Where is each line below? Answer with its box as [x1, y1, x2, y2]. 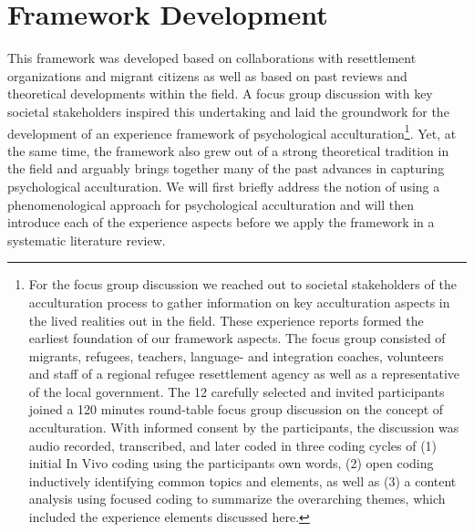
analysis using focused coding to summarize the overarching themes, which [28, 489, 446, 508]
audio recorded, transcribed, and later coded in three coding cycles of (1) [28, 435, 438, 454]
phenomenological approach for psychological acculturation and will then [7, 194, 414, 214]
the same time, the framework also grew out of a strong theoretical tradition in [7, 141, 449, 160]
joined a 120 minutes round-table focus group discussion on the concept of [28, 400, 444, 419]
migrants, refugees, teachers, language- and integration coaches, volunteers [28, 346, 444, 365]
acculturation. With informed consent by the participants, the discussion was [28, 418, 459, 437]
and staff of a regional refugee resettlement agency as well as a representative [28, 364, 460, 383]
